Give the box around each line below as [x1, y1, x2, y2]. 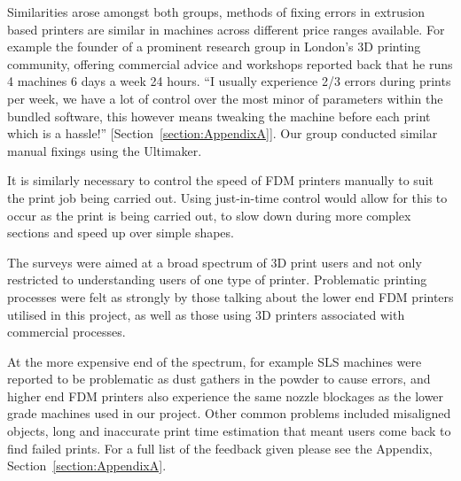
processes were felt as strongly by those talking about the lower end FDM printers [7, 287, 454, 306]
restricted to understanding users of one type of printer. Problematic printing [7, 270, 427, 289]
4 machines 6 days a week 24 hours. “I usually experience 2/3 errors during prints [7, 72, 451, 90]
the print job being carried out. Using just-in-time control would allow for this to [7, 188, 448, 206]
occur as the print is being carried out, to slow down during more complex [7, 206, 411, 224]
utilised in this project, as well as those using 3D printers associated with [7, 305, 405, 323]
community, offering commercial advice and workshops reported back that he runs [7, 54, 453, 73]
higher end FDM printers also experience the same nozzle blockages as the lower [7, 386, 444, 405]
